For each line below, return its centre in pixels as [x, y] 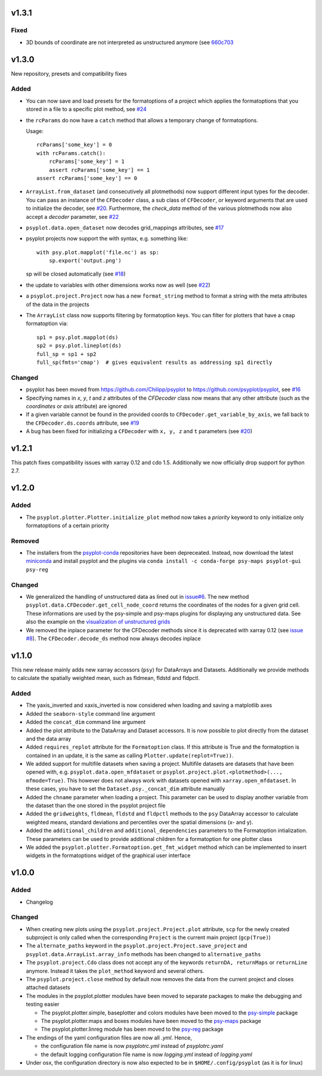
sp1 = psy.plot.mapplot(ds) [78, 337]
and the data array [49, 738]
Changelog [39, 902]
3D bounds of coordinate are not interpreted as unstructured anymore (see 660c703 [130, 42]
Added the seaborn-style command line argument [90, 713]
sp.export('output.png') [85, 261]
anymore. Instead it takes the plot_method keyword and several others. [115, 971]
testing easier [43, 1004]
